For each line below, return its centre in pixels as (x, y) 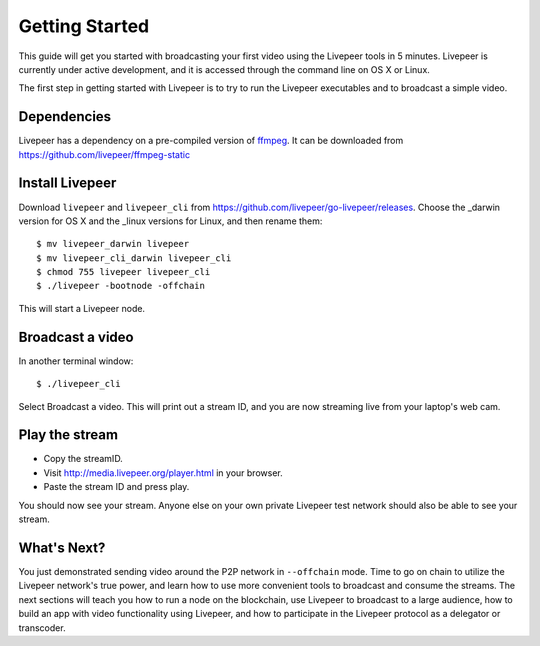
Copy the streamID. (83, 459)
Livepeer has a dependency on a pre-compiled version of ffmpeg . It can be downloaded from (211, 141)
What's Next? (62, 547)
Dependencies (65, 116)
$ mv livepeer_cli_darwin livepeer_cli (134, 258)
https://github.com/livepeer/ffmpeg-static (104, 154)
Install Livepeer (67, 183)
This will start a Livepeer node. (81, 308)
